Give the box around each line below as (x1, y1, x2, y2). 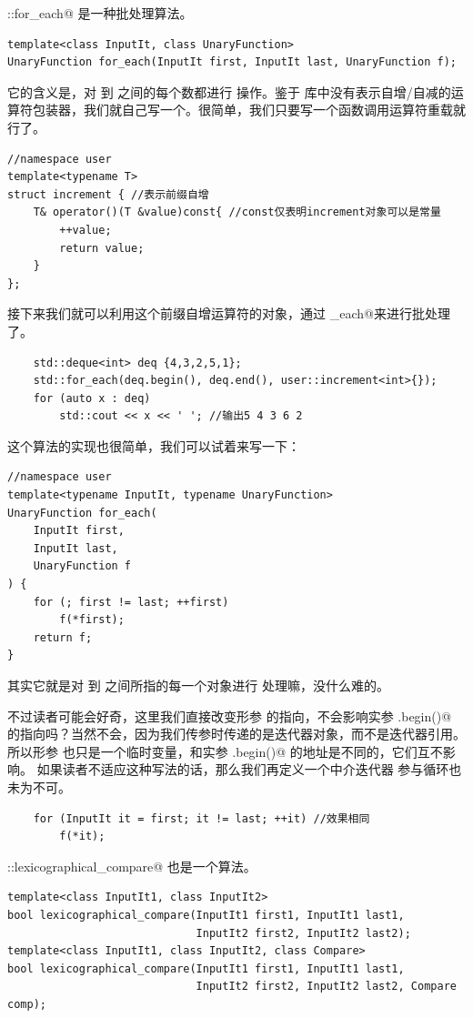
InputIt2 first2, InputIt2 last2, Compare (196, 980, 457, 993)
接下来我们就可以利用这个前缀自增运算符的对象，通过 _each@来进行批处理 (7, 304, 450, 323)
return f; (33, 630, 93, 644)
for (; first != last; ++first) (33, 595, 229, 609)
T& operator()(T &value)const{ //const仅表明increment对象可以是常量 (33, 206, 441, 219)
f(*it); (59, 830, 106, 843)
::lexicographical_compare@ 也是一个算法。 (7, 856, 257, 875)
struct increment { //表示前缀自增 (7, 187, 209, 201)
